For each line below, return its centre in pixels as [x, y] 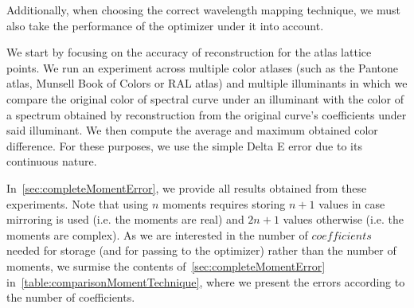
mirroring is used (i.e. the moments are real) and [125, 219]
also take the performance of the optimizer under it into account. [165, 25]
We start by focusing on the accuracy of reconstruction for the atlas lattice [189, 52]
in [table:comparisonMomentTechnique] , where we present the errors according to [206, 281]
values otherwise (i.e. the [344, 219]
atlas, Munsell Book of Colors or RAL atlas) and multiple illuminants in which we [207, 83]
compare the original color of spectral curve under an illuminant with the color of [205, 98]
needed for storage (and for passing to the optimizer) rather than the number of [201, 250]
